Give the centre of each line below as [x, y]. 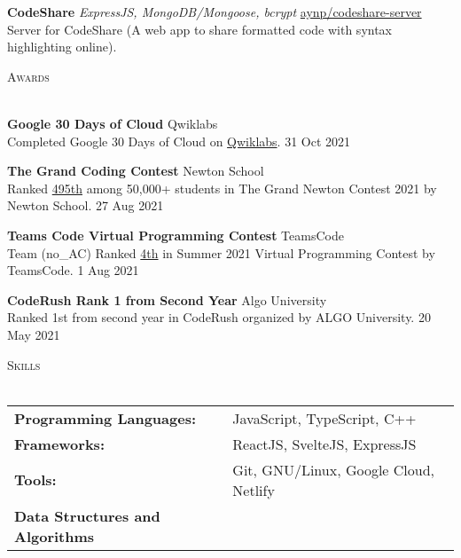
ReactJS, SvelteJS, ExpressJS [324, 444]
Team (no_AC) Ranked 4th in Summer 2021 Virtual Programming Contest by [221, 252]
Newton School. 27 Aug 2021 [86, 205]
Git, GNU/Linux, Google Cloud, [334, 469]
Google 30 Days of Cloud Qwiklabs [113, 123]
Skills [24, 364]
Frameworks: [59, 444]
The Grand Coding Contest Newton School [136, 171]
